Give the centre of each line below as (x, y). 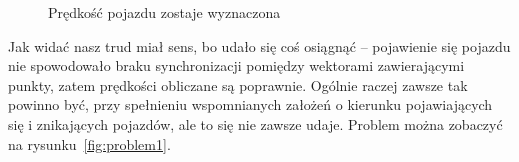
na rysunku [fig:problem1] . (89, 143)
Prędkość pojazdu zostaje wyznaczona (164, 12)
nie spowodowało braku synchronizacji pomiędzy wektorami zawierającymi (236, 65)
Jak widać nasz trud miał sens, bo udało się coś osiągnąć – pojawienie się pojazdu (259, 45)
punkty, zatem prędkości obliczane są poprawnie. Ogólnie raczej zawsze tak (238, 84)
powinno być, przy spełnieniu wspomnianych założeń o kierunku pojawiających (250, 104)
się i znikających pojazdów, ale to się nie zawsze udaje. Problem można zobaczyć (255, 123)
